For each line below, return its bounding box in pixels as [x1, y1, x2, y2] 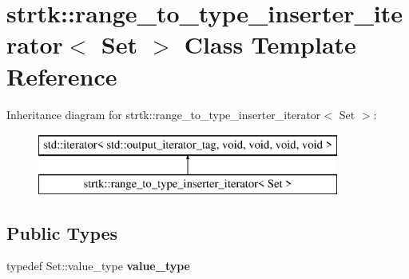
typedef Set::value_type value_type [6, 257, 190, 274]
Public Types [6, 220, 118, 245]
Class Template [184, 28, 356, 61]
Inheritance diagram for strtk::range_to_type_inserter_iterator [6, 106, 321, 122]
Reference [6, 59, 117, 92]
